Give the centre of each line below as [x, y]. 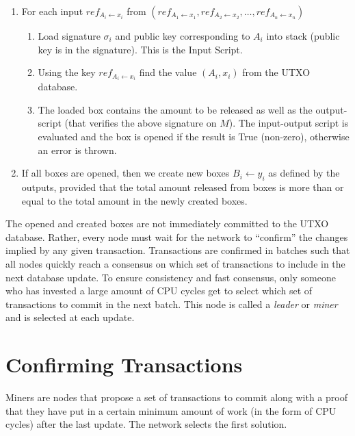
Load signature [69, 36]
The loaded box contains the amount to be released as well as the [175, 109]
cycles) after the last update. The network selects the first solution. [146, 424]
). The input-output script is [289, 123]
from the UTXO [276, 72]
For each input [52, 11]
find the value [168, 72]
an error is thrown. [77, 150]
